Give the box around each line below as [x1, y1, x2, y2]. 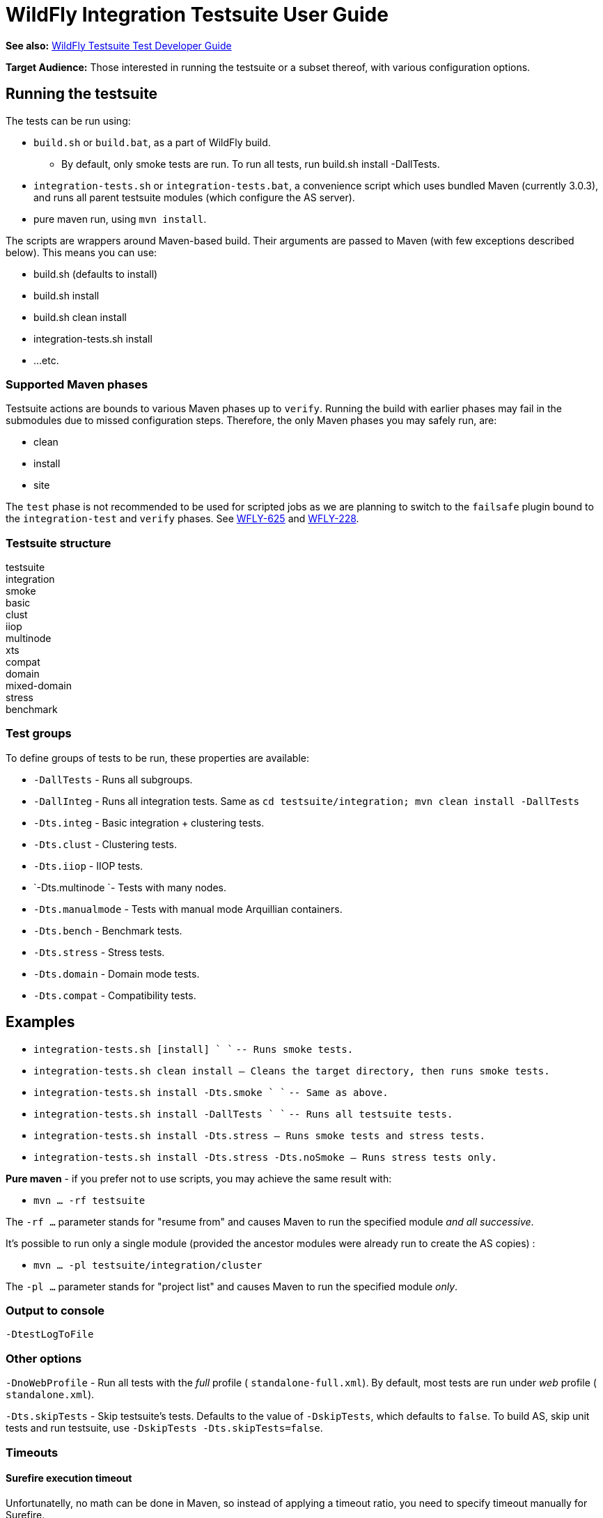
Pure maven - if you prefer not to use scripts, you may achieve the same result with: [6, 1172, 392, 1184]
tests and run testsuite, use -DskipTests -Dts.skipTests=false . [6, 1422, 323, 1434]
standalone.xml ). [6, 1388, 95, 1401]
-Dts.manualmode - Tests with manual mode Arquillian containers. [33, 902, 343, 915]
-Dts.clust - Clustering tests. [33, 838, 177, 850]
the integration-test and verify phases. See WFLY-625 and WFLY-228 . [6, 512, 359, 525]
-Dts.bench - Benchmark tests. [33, 924, 182, 937]
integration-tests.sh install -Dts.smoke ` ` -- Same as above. [33, 1086, 389, 1098]
